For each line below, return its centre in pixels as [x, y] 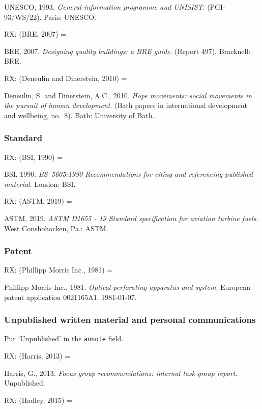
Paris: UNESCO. [70, 17]
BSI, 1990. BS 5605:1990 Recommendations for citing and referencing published [128, 174]
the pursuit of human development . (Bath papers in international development [126, 105]
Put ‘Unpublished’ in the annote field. [64, 338]
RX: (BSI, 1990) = [34, 157]
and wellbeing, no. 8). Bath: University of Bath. [79, 115]
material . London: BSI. [40, 184]
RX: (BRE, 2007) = [35, 34]
